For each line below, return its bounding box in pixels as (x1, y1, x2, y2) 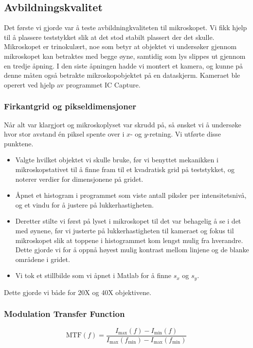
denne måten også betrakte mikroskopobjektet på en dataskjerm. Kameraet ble (4, 70, 240, 80)
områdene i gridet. (15, 254, 70, 264)
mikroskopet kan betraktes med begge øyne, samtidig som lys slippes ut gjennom (4, 51, 246, 61)
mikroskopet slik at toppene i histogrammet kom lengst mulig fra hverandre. (15, 235, 243, 245)
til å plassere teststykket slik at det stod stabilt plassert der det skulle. (4, 32, 215, 42)
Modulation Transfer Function (4, 308, 125, 320)
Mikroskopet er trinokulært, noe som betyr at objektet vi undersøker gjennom (4, 41, 237, 52)
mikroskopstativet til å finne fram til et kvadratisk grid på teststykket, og (15, 164, 235, 174)
